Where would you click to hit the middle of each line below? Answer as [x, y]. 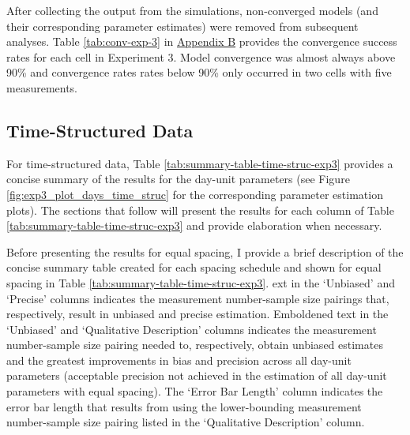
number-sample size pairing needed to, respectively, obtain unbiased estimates [195, 345]
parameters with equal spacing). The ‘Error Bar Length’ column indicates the [195, 391]
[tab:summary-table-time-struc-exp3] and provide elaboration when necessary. [194, 225]
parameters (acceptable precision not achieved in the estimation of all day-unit [197, 375]
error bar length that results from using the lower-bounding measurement [184, 406]
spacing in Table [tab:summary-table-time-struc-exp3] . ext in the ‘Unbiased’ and [201, 282]
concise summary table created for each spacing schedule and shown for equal [194, 267]
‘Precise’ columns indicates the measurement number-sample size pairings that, [198, 298]
